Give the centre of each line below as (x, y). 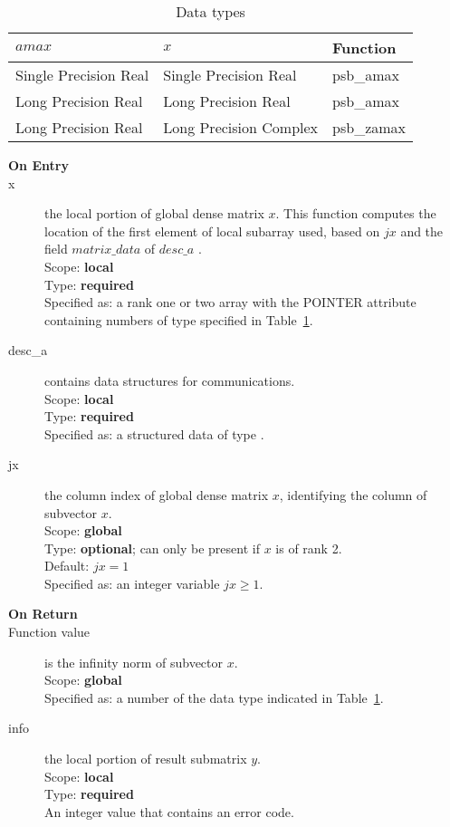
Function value (49, 632)
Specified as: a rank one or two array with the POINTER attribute (230, 302)
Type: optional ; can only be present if (152, 548)
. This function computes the (356, 213)
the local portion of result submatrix (146, 759)
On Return (43, 614)
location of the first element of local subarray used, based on (212, 231)
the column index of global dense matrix (157, 494)
